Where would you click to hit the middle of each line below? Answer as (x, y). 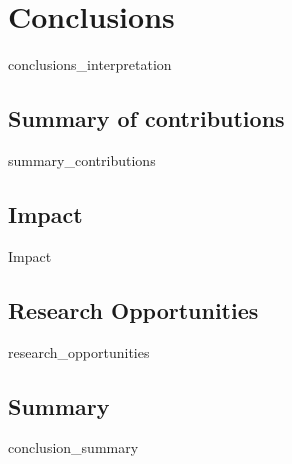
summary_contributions (82, 159)
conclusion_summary (73, 447)
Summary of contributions (146, 118)
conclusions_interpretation (90, 64)
